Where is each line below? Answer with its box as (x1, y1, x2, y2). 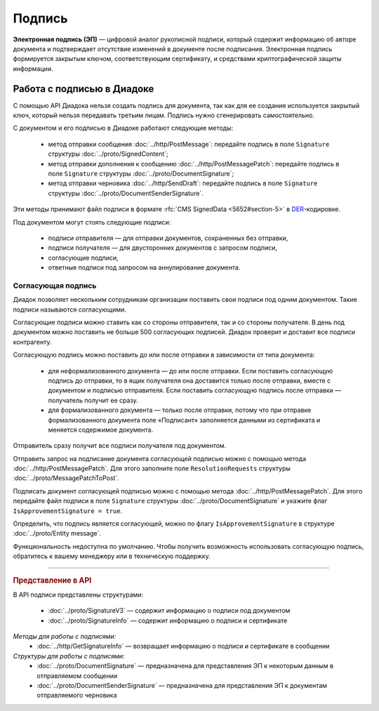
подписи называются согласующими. (13, 305, 126, 314)
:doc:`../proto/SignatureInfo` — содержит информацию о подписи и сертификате (48, 616, 288, 625)
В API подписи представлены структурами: (13, 590, 144, 599)
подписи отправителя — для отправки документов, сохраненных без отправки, (48, 234, 288, 242)
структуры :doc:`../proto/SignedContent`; (48, 149, 168, 158)
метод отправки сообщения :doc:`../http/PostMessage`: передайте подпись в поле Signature (48, 140, 330, 148)
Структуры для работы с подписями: (13, 651, 125, 660)
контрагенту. (13, 338, 52, 346)
